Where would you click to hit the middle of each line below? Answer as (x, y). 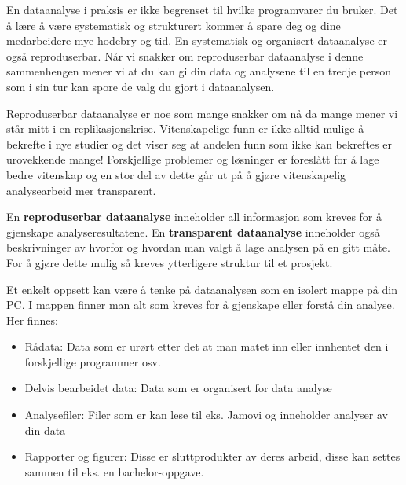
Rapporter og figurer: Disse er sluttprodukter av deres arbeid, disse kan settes (212, 456)
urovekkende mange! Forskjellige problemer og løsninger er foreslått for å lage (193, 159)
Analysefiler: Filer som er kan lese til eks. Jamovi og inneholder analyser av (206, 415)
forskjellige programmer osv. (93, 361)
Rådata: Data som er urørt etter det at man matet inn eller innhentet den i (207, 346)
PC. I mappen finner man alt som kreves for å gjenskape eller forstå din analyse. (201, 305)
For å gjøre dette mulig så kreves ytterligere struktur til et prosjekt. (170, 262)
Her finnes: (32, 320)
